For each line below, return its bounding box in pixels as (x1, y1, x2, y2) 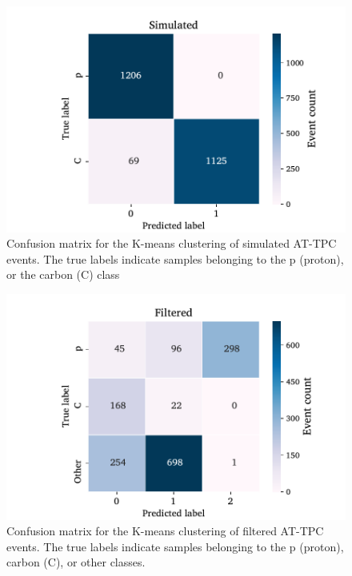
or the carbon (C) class (6, 266, 120, 283)
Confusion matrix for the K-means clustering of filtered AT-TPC (6, 522, 324, 539)
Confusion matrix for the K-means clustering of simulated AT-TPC (6, 235, 337, 252)
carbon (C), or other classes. (6, 554, 146, 570)
